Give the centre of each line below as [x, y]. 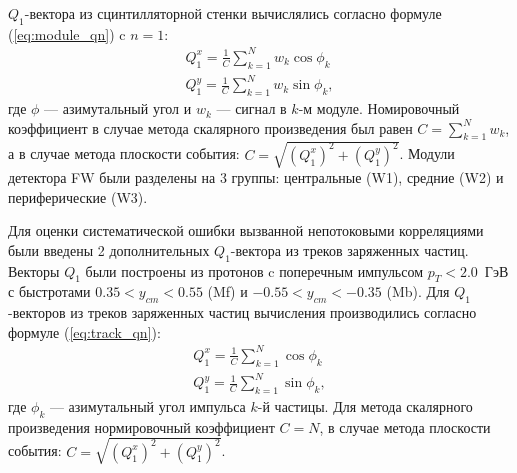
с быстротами [49, 291]
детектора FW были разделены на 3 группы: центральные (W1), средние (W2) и [256, 176]
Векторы [34, 270]
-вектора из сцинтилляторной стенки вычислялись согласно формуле [233, 13]
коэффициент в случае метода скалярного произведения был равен [210, 127]
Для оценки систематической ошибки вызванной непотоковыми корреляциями [246, 230]
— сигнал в [251, 108]
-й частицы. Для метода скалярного [365, 406]
